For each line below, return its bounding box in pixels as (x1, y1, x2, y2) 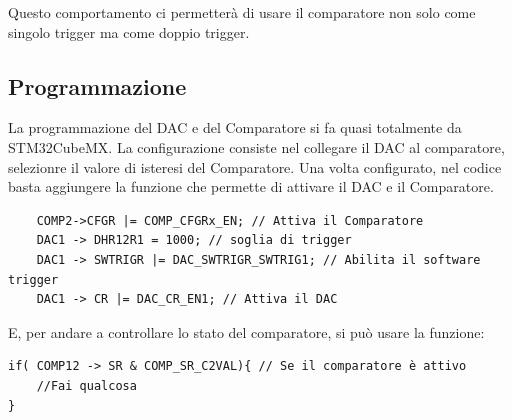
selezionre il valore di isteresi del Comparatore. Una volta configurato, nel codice (8, 156, 502, 177)
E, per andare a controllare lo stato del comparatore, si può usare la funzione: (8, 321, 485, 342)
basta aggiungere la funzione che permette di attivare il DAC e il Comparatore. (8, 176, 494, 197)
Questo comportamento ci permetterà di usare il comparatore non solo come (8, 2, 476, 22)
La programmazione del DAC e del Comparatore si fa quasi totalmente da (8, 117, 462, 138)
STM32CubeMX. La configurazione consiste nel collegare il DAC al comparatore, (8, 136, 505, 157)
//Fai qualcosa (36, 378, 137, 393)
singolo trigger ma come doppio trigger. (8, 21, 250, 42)
